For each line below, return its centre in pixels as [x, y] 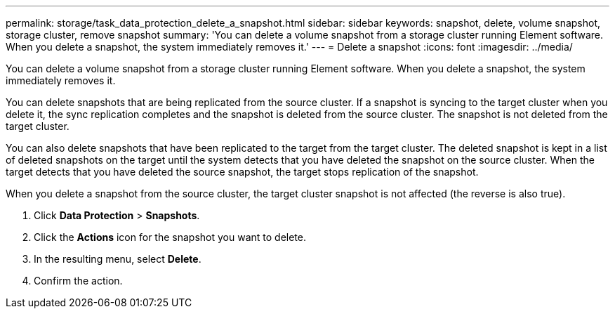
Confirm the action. [78, 281]
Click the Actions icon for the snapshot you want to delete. [170, 237]
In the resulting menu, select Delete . [118, 259]
